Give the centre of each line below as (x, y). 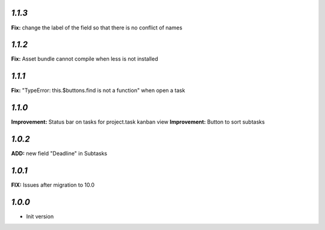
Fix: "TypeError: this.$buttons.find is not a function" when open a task (98, 91)
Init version (40, 216)
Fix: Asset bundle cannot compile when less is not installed (85, 59)
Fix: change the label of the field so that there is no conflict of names (97, 28)
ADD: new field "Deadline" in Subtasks (59, 154)
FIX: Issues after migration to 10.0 (53, 185)
